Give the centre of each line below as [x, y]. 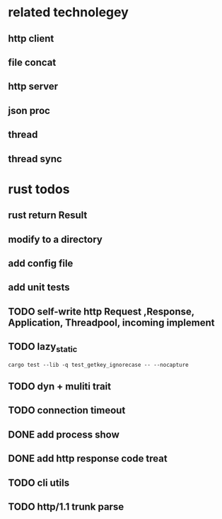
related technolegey [69, 12]
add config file [41, 263]
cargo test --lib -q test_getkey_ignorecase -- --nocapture [99, 365]
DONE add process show [64, 434]
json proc [29, 110]
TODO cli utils [39, 483]
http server [33, 87]
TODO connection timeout [67, 410]
